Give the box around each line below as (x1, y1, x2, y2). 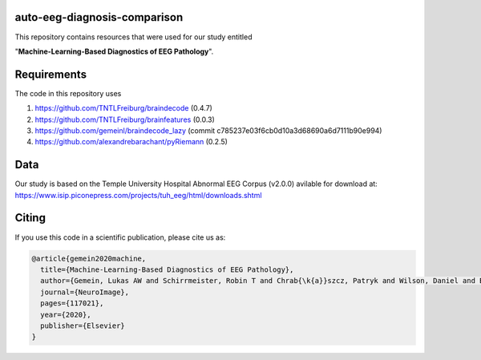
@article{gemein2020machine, (31, 253, 147, 263)
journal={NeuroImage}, (40, 287, 130, 297)
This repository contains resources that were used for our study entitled (14, 32, 253, 42)
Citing (14, 211, 46, 224)
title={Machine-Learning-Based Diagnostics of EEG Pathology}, (40, 265, 294, 274)
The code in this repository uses (14, 88, 122, 98)
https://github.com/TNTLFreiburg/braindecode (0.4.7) (34, 103, 212, 113)
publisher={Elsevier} (40, 321, 126, 330)
